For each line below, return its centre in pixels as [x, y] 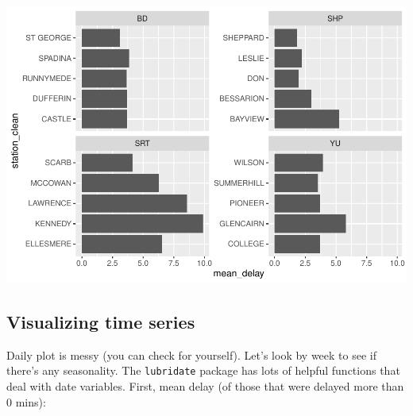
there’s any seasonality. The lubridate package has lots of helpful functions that [203, 370]
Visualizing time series [101, 321]
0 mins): [26, 401]
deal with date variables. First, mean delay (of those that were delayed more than [205, 385]
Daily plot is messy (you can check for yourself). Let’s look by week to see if [191, 354]
